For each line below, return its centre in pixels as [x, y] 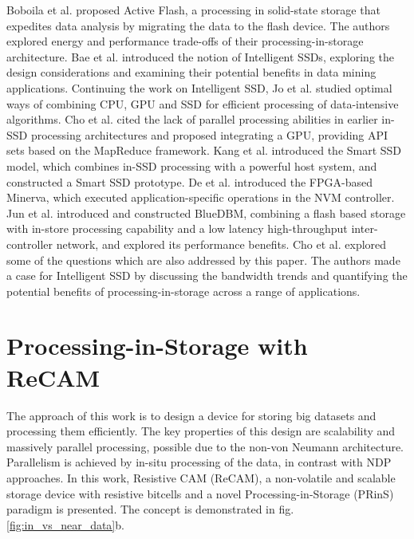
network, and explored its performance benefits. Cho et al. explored [221, 244]
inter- [365, 228]
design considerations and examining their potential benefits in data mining [191, 72]
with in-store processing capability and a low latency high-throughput [177, 228]
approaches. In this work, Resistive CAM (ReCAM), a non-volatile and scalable [201, 477]
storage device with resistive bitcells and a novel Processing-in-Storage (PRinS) [200, 493]
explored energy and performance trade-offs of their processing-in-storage [185, 41]
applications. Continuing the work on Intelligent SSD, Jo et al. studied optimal [199, 87]
